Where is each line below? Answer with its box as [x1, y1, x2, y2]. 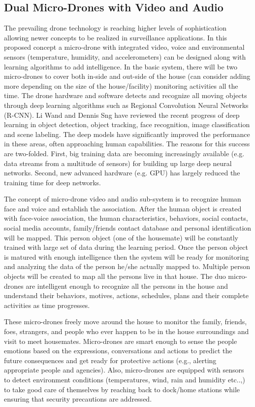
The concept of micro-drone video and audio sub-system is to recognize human [4, 194, 241, 204]
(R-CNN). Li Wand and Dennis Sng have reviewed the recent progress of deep [4, 109, 240, 120]
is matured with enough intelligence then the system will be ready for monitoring [4, 251, 249, 262]
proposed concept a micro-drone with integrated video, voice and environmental [4, 42, 245, 52]
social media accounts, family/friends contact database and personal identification [4, 223, 252, 233]
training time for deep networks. [4, 177, 101, 187]
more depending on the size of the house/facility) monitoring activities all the [4, 80, 238, 91]
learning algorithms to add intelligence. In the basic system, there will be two [4, 61, 238, 71]
